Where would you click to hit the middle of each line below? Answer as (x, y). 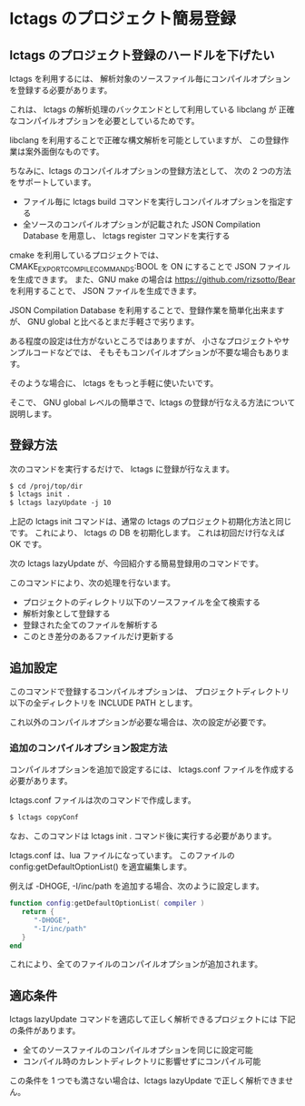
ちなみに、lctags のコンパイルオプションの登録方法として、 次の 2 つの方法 (151, 171)
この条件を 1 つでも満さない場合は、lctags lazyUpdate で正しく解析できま (148, 1081)
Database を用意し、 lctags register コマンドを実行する (126, 236)
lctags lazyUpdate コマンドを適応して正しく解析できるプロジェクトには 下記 (152, 1020)
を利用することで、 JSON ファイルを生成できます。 (105, 290)
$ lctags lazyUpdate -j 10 (60, 503)
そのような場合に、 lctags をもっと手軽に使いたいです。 (114, 382)
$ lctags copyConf (44, 817)
